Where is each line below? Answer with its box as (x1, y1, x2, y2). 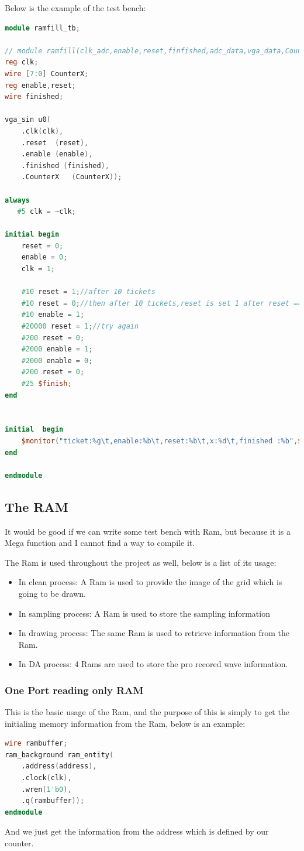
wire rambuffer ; (5, 739, 68, 748)
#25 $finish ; (21, 380, 72, 388)
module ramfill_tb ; (5, 23, 80, 32)
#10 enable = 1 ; (21, 310, 85, 319)
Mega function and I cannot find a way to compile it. (5, 536, 195, 549)
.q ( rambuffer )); (21, 797, 85, 805)
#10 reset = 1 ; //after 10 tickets (21, 288, 156, 296)
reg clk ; (5, 58, 39, 67)
